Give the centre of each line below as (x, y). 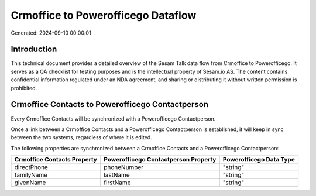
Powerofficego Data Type (259, 160)
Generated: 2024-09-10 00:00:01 (51, 33)
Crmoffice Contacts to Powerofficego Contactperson (110, 104)
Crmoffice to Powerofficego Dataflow (104, 15)
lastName (116, 175)
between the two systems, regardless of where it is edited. (81, 137)
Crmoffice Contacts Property (56, 160)
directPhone (31, 167)
